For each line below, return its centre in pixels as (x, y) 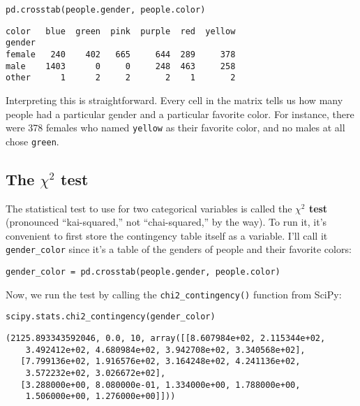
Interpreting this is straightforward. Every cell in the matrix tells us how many (174, 100)
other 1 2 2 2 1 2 (121, 78)
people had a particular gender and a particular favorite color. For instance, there (180, 114)
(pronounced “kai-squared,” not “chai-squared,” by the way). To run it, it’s (166, 222)
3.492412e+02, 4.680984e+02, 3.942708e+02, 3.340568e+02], (165, 350)
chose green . (32, 141)
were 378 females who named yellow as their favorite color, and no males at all (175, 128)
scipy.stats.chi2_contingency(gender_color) (111, 317)
